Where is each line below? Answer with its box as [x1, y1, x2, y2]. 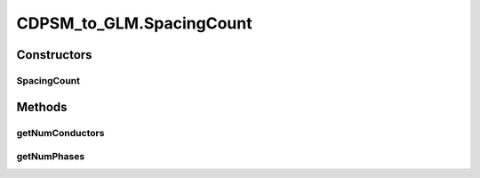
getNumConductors [16, 126, 105, 139]
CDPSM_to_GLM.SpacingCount [16, 13, 252, 33]
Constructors [16, 47, 92, 62]
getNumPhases [16, 150, 85, 163]
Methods [16, 99, 68, 115]
